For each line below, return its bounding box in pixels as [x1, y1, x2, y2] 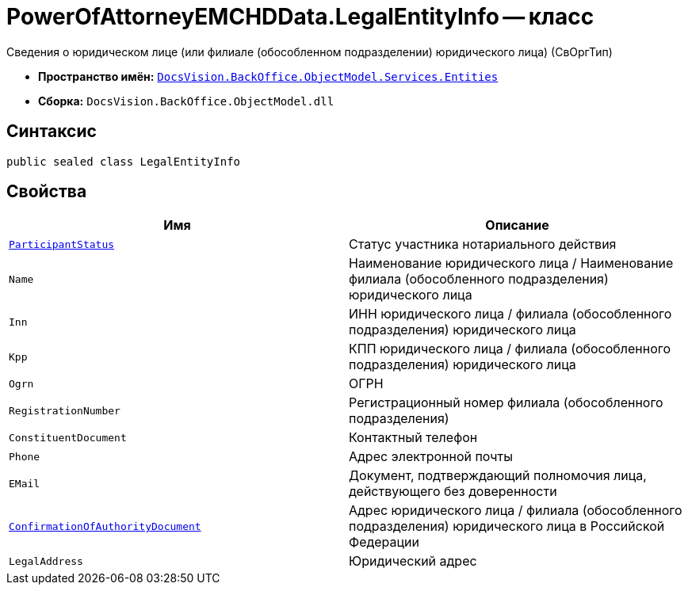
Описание [485, 217, 549, 234]
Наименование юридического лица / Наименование [349, 255, 674, 272]
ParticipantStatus [9, 238, 115, 250]
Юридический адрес [349, 553, 477, 570]
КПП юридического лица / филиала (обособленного [349, 341, 671, 357]
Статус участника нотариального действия [349, 236, 617, 253]
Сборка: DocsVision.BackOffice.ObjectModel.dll [38, 93, 334, 108]
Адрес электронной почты [349, 448, 513, 465]
